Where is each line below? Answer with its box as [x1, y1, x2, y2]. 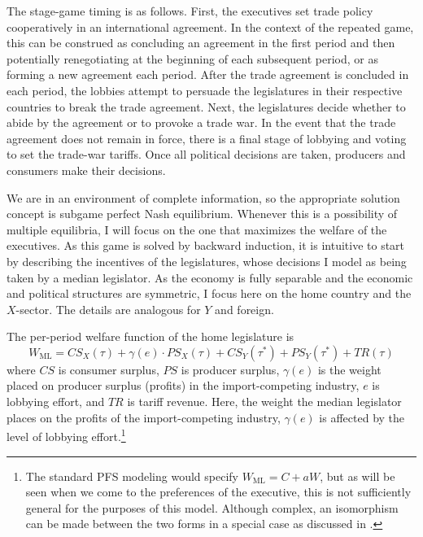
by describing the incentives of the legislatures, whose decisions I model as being [7, 252, 407, 269]
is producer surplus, [181, 360, 280, 378]
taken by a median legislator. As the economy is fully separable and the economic [7, 268, 413, 286]
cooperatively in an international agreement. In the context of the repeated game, [7, 18, 414, 35]
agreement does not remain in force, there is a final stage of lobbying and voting [7, 129, 407, 146]
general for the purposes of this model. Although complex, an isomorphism [25, 499, 399, 516]
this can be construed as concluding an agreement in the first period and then [7, 34, 395, 51]
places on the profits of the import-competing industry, [7, 408, 281, 426]
